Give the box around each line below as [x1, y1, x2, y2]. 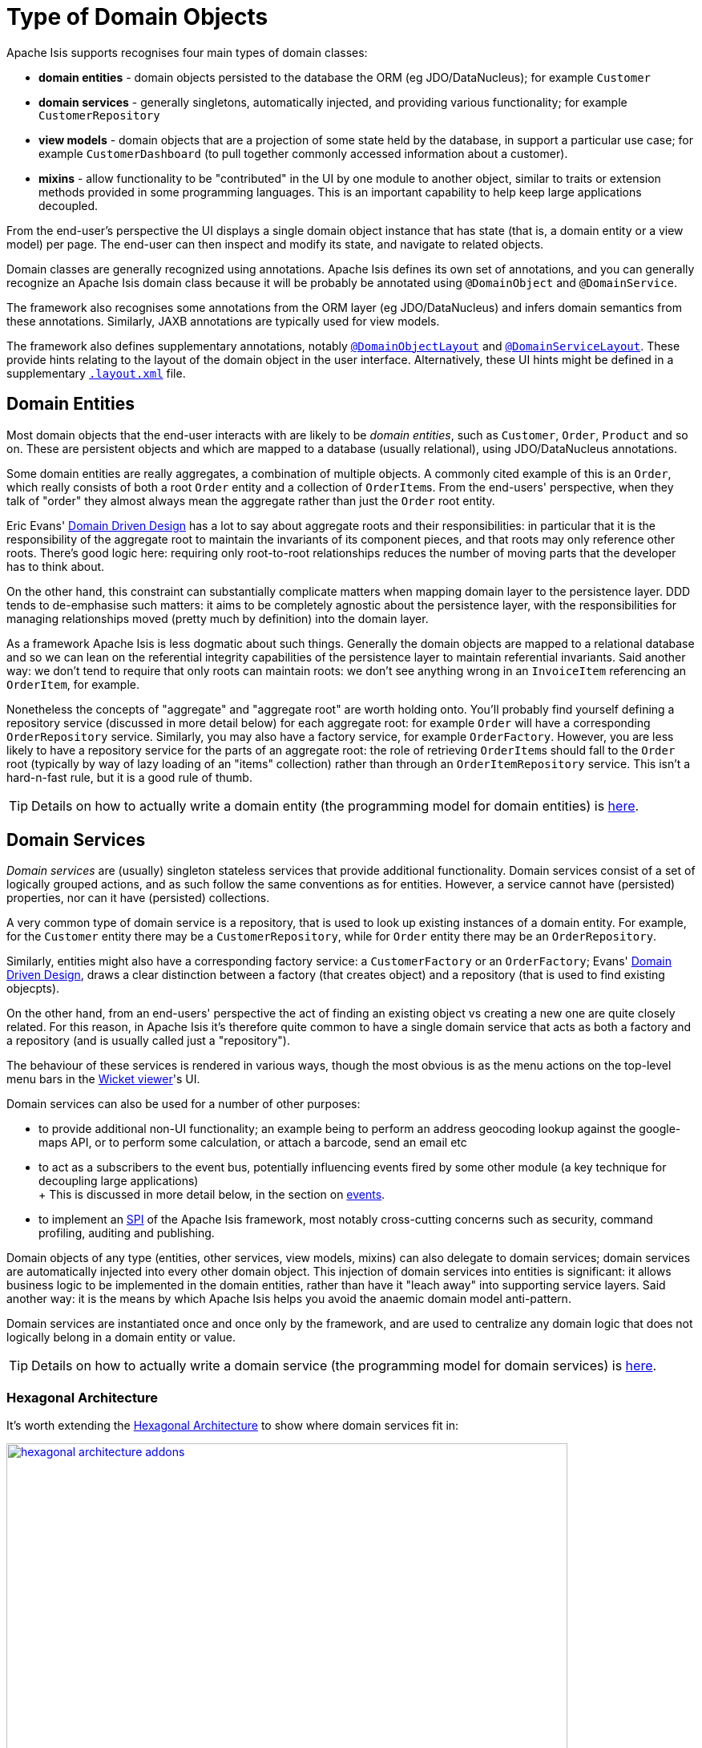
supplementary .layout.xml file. [6, 366, 186, 380]
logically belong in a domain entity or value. [6, 1330, 236, 1345]
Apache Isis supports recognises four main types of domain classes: [6, 45, 368, 59]
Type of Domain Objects [6, 3, 268, 30]
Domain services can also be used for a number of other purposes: [6, 1097, 361, 1111]
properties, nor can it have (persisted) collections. [6, 891, 270, 905]
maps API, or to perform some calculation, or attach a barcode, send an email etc [38, 1135, 467, 1150]
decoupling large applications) [38, 1174, 199, 1188]
